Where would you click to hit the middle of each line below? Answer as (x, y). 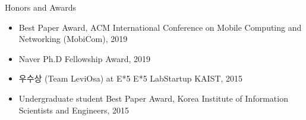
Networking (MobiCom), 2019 (73, 39)
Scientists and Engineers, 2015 (74, 110)
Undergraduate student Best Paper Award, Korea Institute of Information (153, 98)
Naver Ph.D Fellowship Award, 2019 (85, 58)
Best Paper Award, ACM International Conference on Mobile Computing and (160, 27)
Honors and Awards (41, 7)
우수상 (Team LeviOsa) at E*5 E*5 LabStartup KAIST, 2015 (131, 78)
